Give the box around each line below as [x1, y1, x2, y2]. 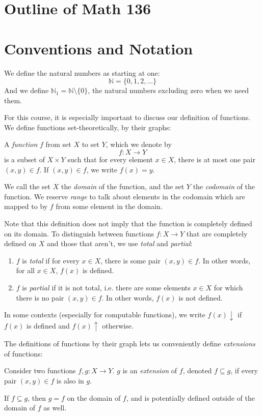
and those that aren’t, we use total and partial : [46, 238, 193, 249]
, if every [230, 365, 258, 376]
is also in [57, 375, 84, 385]
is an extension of [122, 365, 177, 376]
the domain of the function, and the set [61, 181, 185, 192]
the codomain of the [193, 181, 255, 192]
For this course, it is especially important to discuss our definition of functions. [4, 112, 251, 123]
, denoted [182, 365, 212, 376]
